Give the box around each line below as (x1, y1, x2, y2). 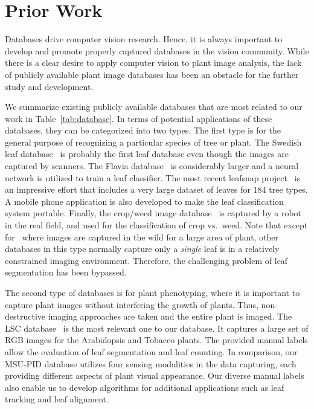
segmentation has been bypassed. (5, 266, 127, 279)
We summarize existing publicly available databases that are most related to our (5, 100, 303, 113)
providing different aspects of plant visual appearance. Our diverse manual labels (5, 369, 304, 382)
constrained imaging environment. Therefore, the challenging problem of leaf (5, 254, 288, 266)
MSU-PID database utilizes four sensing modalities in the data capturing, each (5, 357, 296, 370)
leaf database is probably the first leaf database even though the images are (5, 147, 289, 160)
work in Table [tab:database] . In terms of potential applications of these (5, 112, 272, 124)
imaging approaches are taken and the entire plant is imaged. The (48, 310, 292, 323)
